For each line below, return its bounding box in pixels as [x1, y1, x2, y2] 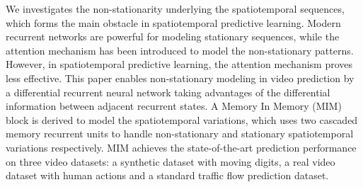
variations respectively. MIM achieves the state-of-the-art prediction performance [6, 140, 357, 154]
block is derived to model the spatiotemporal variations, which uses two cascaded [6, 112, 358, 127]
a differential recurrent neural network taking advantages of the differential [6, 84, 330, 99]
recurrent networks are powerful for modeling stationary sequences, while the [6, 29, 340, 44]
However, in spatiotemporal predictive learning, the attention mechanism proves [6, 57, 353, 72]
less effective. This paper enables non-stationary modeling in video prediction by [6, 70, 355, 85]
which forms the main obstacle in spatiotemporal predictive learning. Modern [6, 15, 341, 30]
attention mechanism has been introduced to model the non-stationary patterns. [6, 42, 354, 57]
